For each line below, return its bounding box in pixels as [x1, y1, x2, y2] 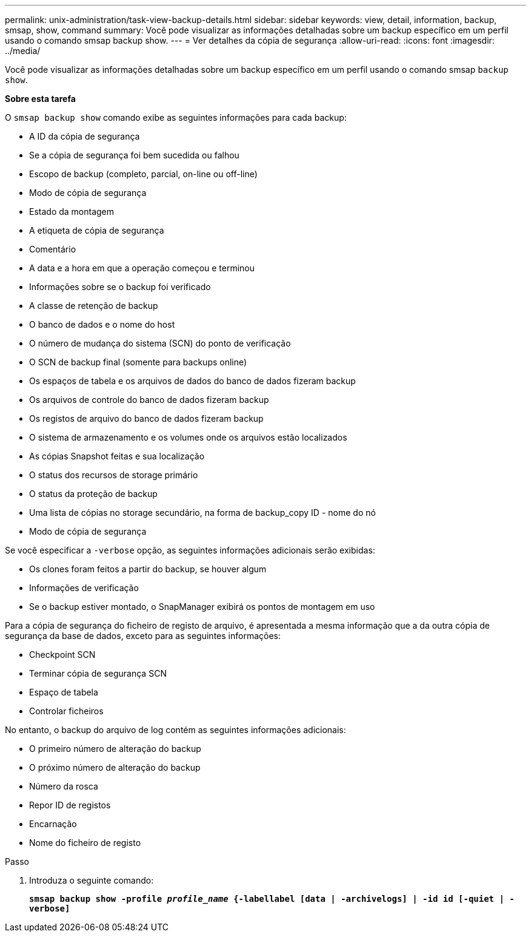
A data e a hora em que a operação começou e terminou [29, 263, 255, 273]
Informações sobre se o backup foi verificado [29, 282, 211, 292]
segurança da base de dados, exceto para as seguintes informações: [5, 631, 281, 641]
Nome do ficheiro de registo [29, 837, 141, 848]
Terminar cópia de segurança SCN [29, 668, 167, 678]
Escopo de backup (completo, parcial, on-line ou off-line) [29, 169, 258, 179]
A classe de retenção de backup [29, 300, 158, 311]
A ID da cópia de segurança [29, 131, 140, 141]
